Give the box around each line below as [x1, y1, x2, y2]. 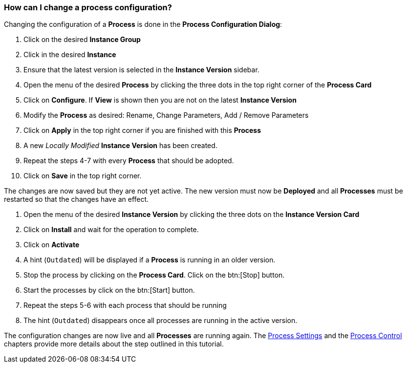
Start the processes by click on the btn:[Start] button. [23, 286, 195, 295]
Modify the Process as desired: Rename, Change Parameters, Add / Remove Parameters [23, 111, 309, 120]
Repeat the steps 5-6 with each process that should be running [23, 301, 227, 310]
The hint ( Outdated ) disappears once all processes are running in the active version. [23, 316, 298, 325]
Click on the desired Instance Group [23, 35, 141, 44]
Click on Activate [23, 240, 80, 249]
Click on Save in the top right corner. [23, 172, 142, 180]
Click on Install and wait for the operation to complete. [23, 225, 199, 234]
